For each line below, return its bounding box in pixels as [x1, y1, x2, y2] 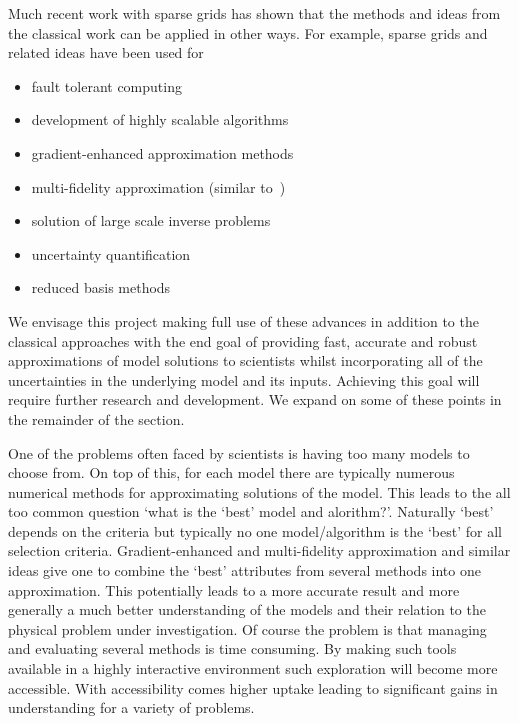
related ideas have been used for [8, 42, 204, 63]
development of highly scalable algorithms [31, 109, 289, 130]
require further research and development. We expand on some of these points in [8, 389, 502, 410]
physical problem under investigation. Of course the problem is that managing [8, 618, 487, 639]
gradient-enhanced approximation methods [31, 142, 294, 163]
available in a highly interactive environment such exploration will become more [8, 658, 498, 679]
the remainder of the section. [8, 408, 185, 429]
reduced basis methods [31, 277, 171, 298]
